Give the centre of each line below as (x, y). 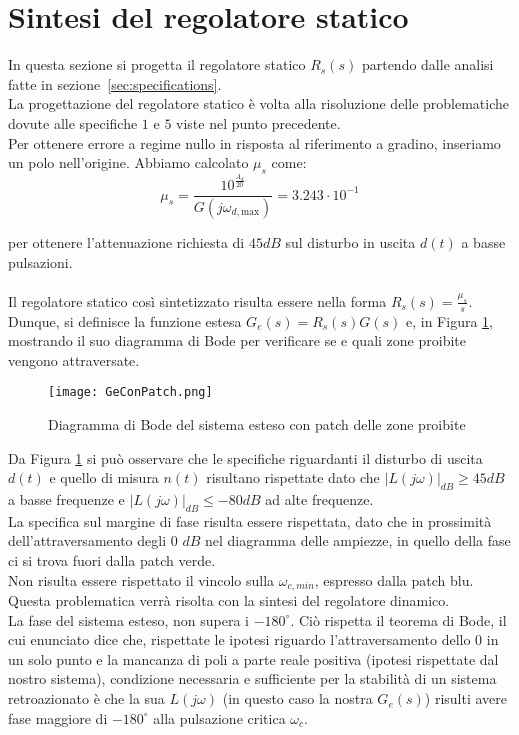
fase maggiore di (58, 717)
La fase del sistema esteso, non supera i (128, 619)
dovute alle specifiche (73, 122)
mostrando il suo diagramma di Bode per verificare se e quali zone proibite (237, 340)
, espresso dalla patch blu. (394, 579)
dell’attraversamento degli (87, 540)
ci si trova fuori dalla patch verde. (112, 560)
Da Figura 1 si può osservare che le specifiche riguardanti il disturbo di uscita (245, 457)
